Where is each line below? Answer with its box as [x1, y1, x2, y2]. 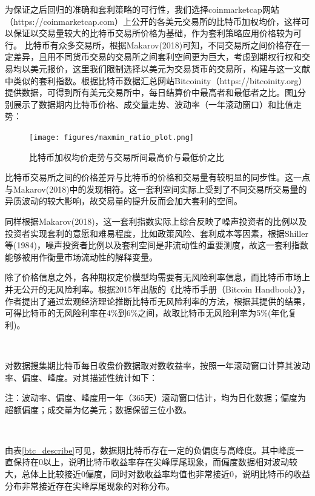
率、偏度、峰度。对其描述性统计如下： [5, 371, 157, 383]
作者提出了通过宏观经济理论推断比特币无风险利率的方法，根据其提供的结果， [5, 294, 310, 307]
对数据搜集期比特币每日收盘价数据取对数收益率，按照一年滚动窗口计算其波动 [5, 359, 310, 371]
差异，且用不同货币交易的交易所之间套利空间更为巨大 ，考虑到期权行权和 [13, 50, 302, 63]
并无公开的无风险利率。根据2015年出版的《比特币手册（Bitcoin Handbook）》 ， [5, 282, 310, 295]
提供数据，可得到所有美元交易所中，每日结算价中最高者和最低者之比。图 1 [5, 86, 297, 99]
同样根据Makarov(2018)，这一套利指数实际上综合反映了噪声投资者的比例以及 [5, 214, 307, 227]
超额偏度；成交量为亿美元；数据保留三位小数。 [5, 403, 191, 415]
